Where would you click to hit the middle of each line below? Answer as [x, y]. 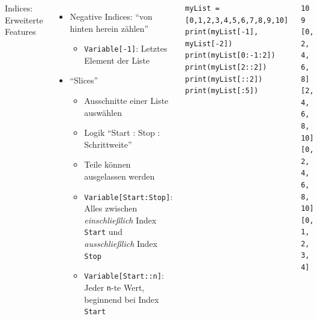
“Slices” [84, 80]
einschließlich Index [120, 220]
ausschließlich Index [121, 244]
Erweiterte [24, 20]
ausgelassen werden [119, 176]
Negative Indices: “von [111, 16]
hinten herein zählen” [109, 28]
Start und [104, 232]
